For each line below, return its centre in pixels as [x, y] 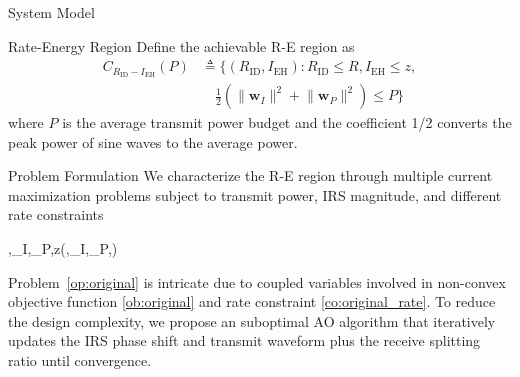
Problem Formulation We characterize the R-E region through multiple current [250, 175]
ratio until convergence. [80, 360]
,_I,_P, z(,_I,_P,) [63, 248]
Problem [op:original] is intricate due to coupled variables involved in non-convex [257, 281]
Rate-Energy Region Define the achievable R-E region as [181, 45]
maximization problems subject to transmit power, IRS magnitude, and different [255, 194]
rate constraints [56, 214]
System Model [51, 12]
